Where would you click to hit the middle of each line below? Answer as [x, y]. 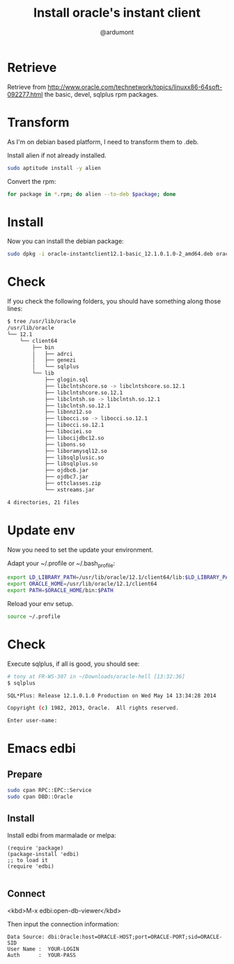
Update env [41, 530]
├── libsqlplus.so [71, 464]
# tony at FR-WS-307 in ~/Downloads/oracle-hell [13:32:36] [96, 676]
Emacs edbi [42, 748]
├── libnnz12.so [68, 412]
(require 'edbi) [31, 866]
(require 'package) [36, 848]
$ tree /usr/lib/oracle [42, 322]
